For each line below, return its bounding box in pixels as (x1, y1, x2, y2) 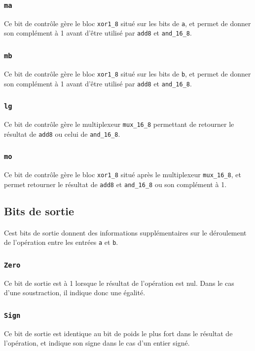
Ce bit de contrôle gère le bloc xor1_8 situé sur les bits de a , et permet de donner (4, 18, 251, 28)
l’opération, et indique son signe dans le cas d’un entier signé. (4, 338, 190, 348)
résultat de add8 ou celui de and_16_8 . (4, 128, 120, 139)
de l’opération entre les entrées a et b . (4, 237, 118, 247)
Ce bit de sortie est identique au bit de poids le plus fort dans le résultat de (4, 328, 233, 338)
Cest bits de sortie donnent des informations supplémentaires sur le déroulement (4, 227, 247, 237)
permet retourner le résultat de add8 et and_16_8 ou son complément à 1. (4, 179, 227, 189)
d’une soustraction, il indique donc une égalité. (4, 287, 146, 298)
